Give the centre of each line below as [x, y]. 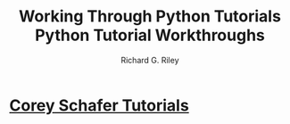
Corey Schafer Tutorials [99, 105]
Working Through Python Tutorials [150, 17]
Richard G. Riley [150, 60]
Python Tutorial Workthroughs [150, 35]
